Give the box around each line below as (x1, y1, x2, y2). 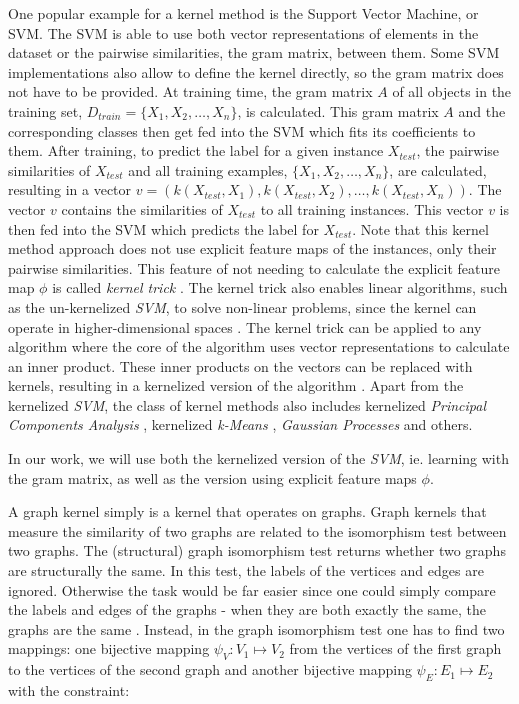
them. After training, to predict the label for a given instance (8, 140, 384, 161)
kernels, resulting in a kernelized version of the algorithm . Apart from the (8, 375, 464, 396)
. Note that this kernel (352, 218, 489, 239)
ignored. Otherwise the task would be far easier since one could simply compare (8, 579, 496, 600)
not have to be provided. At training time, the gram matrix (8, 81, 373, 102)
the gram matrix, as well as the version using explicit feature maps (8, 467, 417, 488)
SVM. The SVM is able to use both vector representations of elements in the (8, 22, 479, 43)
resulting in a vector (8, 179, 132, 200)
